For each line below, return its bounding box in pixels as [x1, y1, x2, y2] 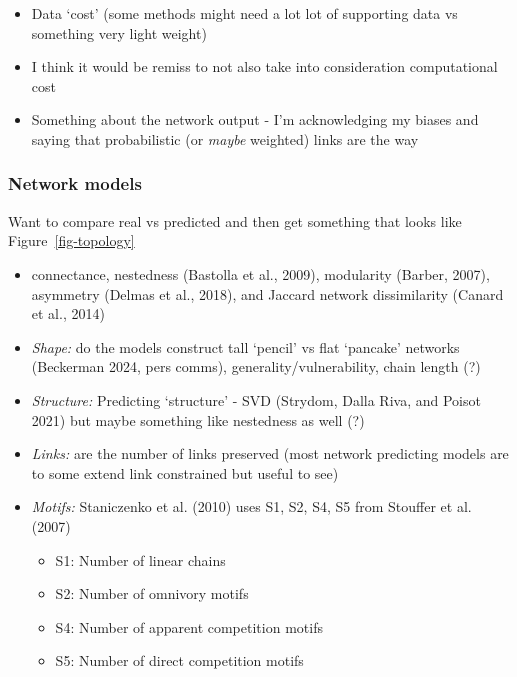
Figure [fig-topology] [8, 230, 135, 251]
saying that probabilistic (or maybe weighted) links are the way [31, 128, 419, 149]
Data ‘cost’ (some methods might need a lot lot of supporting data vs [31, 3, 458, 23]
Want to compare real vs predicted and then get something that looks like [8, 210, 462, 231]
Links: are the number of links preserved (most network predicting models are [31, 443, 509, 464]
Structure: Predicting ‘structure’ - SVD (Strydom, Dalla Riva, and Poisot [31, 389, 481, 410]
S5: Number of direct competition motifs [55, 650, 304, 671]
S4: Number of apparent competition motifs [55, 616, 323, 637]
